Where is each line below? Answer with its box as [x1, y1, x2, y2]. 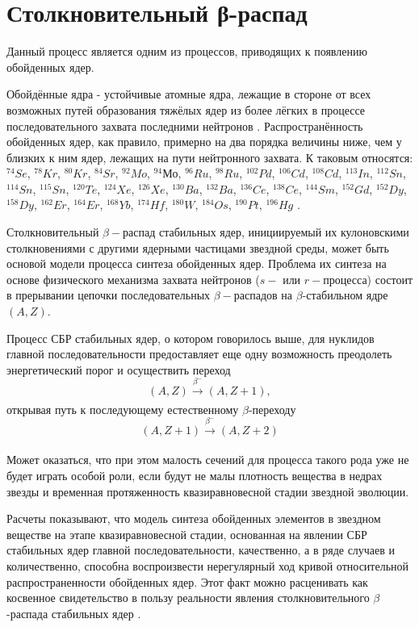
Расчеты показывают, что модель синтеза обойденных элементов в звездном [6, 510, 381, 527]
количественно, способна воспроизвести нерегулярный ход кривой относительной [6, 557, 409, 574]
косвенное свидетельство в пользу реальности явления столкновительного [6, 589, 370, 606]
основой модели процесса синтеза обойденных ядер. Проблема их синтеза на [6, 255, 387, 272]
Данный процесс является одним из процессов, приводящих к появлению [6, 43, 367, 60]
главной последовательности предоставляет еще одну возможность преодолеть [6, 345, 392, 362]
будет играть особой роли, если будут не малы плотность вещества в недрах [6, 466, 383, 483]
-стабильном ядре [302, 286, 388, 303]
